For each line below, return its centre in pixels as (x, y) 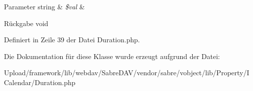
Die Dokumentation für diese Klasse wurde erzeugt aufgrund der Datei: (112, 56)
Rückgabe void (26, 23)
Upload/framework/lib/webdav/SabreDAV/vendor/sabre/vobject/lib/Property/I (127, 73)
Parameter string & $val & (44, 6)
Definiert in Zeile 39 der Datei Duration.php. (72, 40)
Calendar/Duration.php (40, 82)
